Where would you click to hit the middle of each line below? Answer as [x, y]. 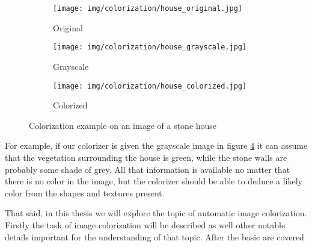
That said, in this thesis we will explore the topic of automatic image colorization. [156, 213]
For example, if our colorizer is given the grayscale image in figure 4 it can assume [156, 145]
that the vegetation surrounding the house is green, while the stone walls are [146, 157]
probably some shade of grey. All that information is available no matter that [148, 169]
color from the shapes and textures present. [85, 192]
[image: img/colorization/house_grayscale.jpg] [150, 47]
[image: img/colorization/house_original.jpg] [148, 8]
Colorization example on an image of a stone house [123, 125]
